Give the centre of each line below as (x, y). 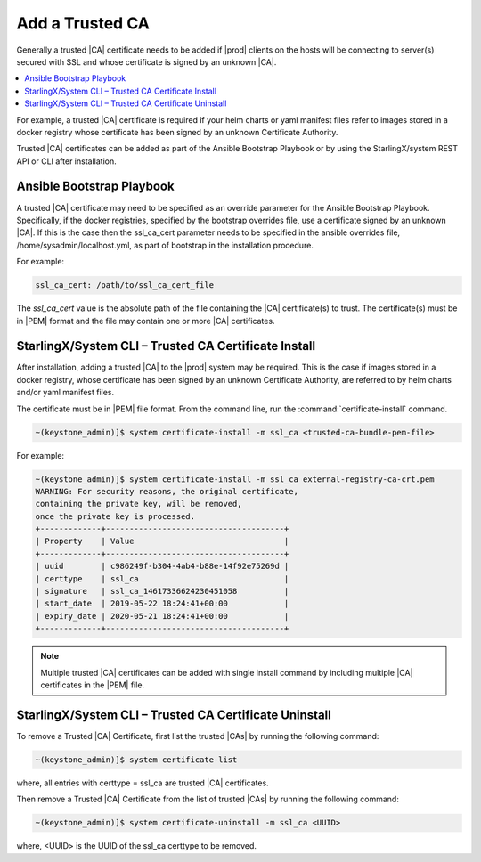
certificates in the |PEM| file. (93, 685)
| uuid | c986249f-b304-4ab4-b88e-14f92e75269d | (162, 566)
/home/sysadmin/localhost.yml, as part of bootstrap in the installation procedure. (165, 245)
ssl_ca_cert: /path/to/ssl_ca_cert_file (124, 285)
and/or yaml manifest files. (65, 393)
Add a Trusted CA (83, 23)
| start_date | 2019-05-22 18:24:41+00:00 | (162, 604)
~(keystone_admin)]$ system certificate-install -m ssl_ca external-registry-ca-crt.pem (235, 479)
